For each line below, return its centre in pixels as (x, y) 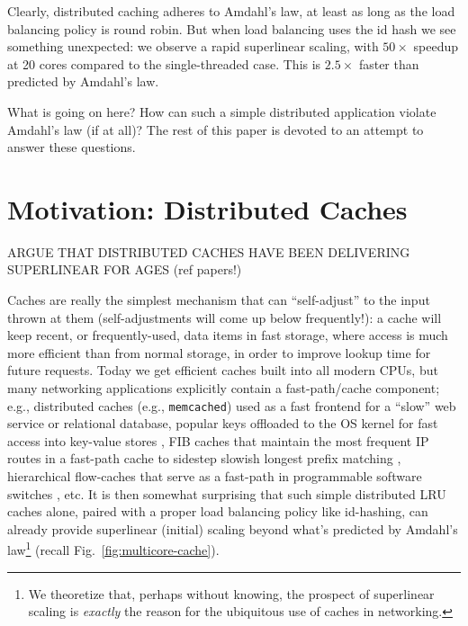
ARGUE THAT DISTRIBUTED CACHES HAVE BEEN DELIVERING (209, 251)
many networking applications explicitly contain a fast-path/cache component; (224, 388)
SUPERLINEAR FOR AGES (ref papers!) (125, 269)
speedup (436, 46)
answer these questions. (72, 147)
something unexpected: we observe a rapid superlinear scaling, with (193, 46)
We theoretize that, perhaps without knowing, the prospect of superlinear (231, 593)
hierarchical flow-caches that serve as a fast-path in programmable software (215, 476)
